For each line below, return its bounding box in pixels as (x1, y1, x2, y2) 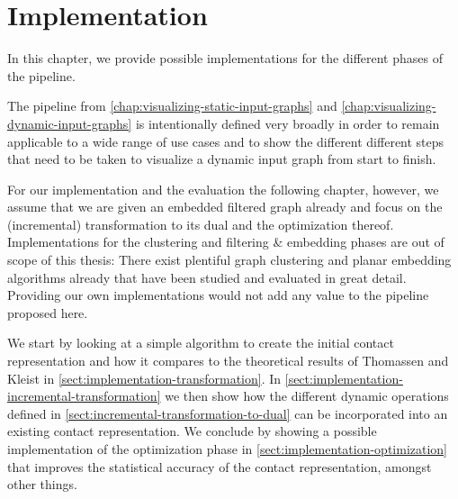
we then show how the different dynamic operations (165, 386, 449, 405)
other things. (7, 475, 77, 494)
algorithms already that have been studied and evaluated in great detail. (7, 268, 407, 286)
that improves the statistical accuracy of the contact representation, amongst (7, 457, 432, 476)
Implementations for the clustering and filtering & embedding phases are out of (7, 232, 445, 251)
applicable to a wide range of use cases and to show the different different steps (7, 132, 445, 150)
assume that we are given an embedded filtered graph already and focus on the (7, 197, 443, 216)
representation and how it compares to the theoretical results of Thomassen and (7, 351, 449, 370)
